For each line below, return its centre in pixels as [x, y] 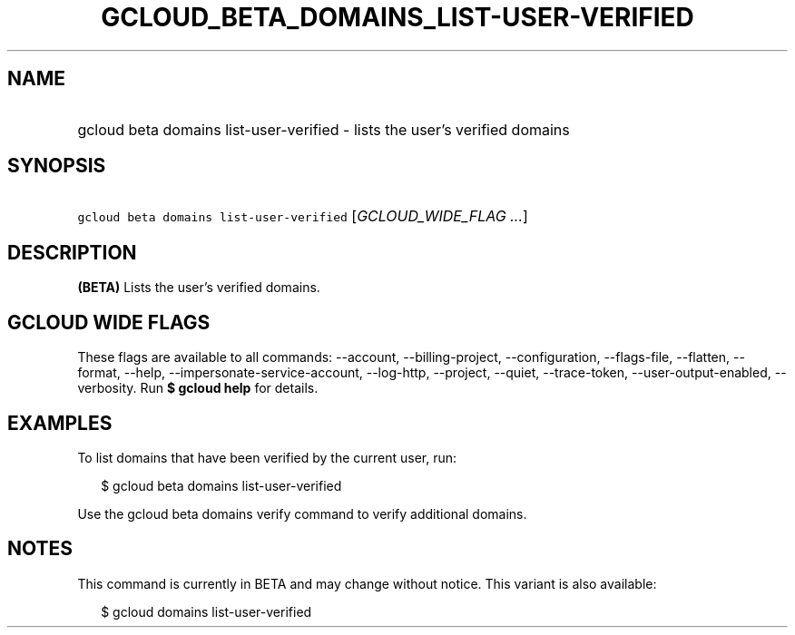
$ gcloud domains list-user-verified [206, 611]
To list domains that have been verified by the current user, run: [267, 457]
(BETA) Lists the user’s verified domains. [199, 288]
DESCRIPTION [72, 252]
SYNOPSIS [57, 166]
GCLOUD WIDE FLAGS [109, 322]
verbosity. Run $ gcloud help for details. [198, 388]
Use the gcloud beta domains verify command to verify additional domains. [302, 513]
